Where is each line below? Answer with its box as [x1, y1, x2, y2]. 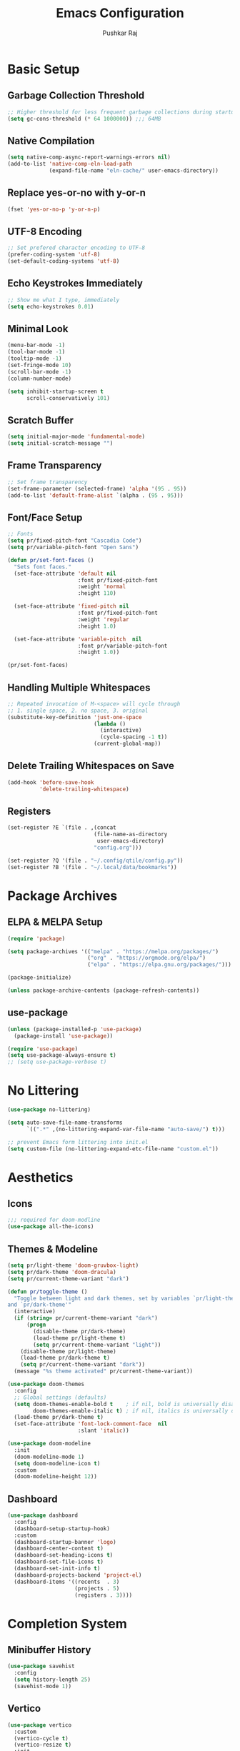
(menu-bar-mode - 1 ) [7, 341, 66, 349]
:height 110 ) [77, 590, 116, 597]
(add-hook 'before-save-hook [7, 778, 94, 786]
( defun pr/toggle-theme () [7, 1288, 88, 1295]
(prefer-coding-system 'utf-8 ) [7, 251, 101, 259]
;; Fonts [7, 531, 34, 538]
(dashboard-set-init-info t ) [14, 1565, 101, 1572]
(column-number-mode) [7, 375, 72, 382]
